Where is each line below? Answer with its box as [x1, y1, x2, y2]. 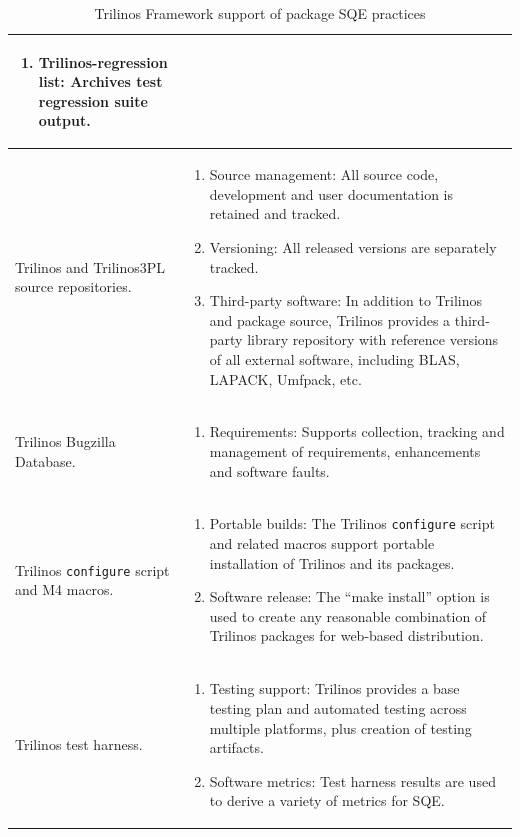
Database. [15, 450, 76, 471]
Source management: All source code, [209, 164, 439, 185]
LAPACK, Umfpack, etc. [209, 368, 362, 389]
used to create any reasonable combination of [209, 605, 487, 626]
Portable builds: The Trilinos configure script [209, 513, 495, 534]
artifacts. [209, 737, 264, 758]
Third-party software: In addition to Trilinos [209, 290, 482, 311]
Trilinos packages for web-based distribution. [209, 625, 484, 646]
